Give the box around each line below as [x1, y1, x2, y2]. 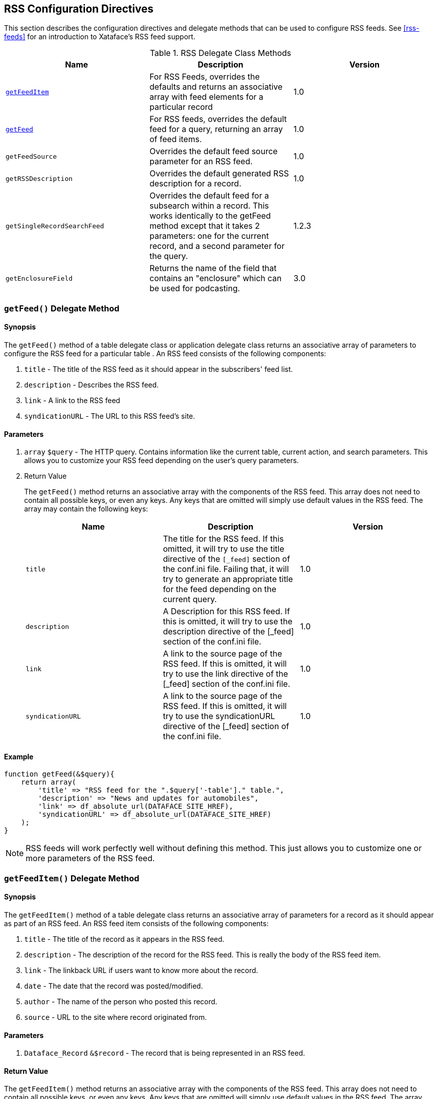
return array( [21, 778, 77, 787]
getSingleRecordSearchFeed [6, 222, 104, 230]
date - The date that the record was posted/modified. [24, 982, 203, 991]
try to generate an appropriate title [163, 574, 293, 585]
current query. [163, 594, 217, 605]
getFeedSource [6, 152, 57, 160]
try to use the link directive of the [163, 669, 288, 679]
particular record [149, 102, 213, 112]
